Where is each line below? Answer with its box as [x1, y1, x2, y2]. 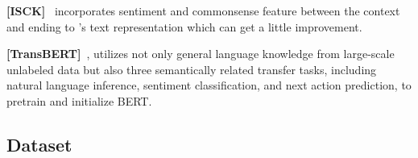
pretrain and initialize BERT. [6, 92, 152, 109]
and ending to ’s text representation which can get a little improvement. [6, 18, 362, 35]
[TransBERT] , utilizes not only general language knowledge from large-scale [6, 45, 395, 62]
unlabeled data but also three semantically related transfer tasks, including [6, 60, 377, 77]
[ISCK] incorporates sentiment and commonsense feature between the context [6, 2, 400, 19]
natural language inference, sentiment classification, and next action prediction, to [6, 77, 412, 94]
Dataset [6, 131, 72, 156]
